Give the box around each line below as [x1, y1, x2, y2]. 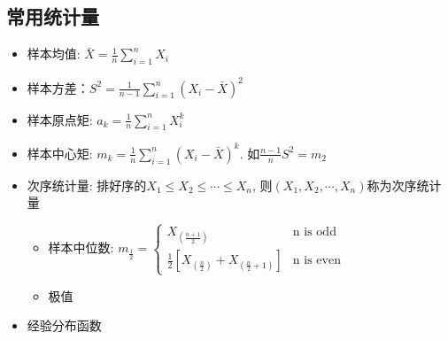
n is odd [292, 226, 336, 239]
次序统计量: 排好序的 [27, 175, 147, 194]
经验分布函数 [27, 316, 102, 335]
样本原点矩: [27, 110, 93, 128]
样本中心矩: [27, 143, 93, 162]
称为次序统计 [367, 175, 442, 194]
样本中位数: [48, 238, 114, 257]
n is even [292, 254, 341, 267]
